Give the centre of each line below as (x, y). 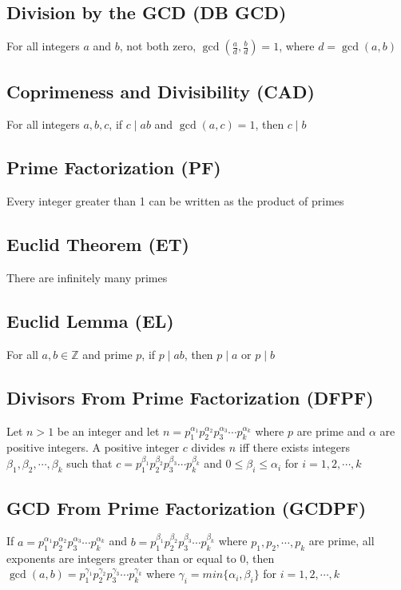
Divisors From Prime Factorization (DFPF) (190, 397)
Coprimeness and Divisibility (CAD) (161, 91)
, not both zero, (158, 46)
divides (208, 447)
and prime (107, 354)
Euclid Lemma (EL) (90, 320)
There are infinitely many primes (87, 277)
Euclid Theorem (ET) (98, 244)
